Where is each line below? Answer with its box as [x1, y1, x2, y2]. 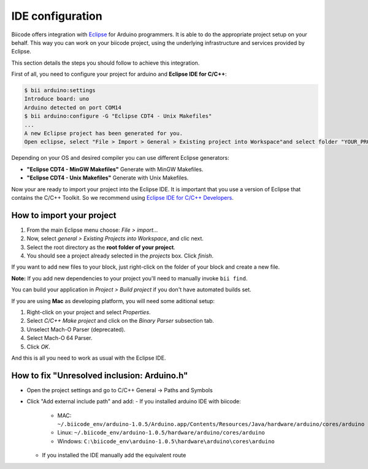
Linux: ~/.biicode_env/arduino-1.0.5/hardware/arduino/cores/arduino [57, 429, 265, 436]
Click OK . [26, 343, 50, 350]
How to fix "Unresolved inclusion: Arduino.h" [11, 370, 188, 380]
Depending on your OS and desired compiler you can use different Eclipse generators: [11, 154, 229, 162]
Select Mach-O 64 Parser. [26, 334, 93, 342]
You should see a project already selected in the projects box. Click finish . [26, 252, 214, 259]
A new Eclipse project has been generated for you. [24, 130, 183, 137]
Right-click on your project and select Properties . [26, 309, 151, 316]
